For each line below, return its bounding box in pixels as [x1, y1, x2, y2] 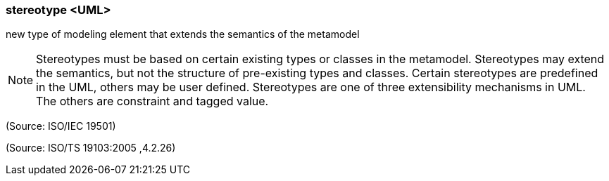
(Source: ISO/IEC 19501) [6, 120, 116, 133]
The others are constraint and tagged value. [36, 94, 269, 109]
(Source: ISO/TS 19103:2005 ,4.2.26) [6, 142, 176, 154]
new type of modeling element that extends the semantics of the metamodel [6, 28, 360, 41]
